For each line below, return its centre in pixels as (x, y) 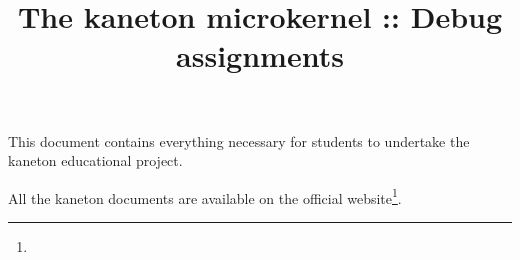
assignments (260, 55)
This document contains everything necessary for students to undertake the (239, 140)
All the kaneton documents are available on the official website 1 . (205, 196)
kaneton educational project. (95, 160)
